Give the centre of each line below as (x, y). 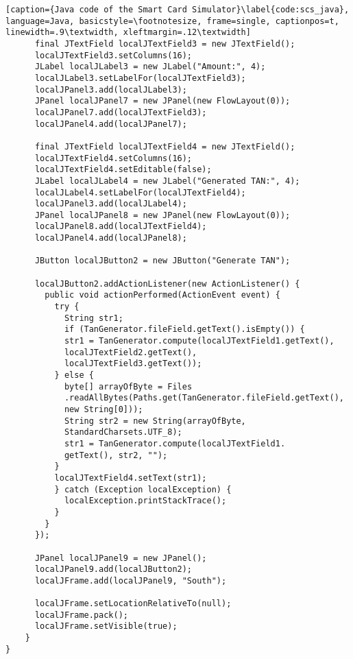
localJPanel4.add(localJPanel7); (111, 124)
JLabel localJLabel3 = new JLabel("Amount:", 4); (150, 67)
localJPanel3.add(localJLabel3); (111, 89)
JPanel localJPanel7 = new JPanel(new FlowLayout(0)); (162, 101)
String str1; (94, 318)
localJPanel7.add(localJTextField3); (121, 112)
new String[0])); (104, 409)
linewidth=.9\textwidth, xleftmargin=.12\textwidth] (128, 33)
